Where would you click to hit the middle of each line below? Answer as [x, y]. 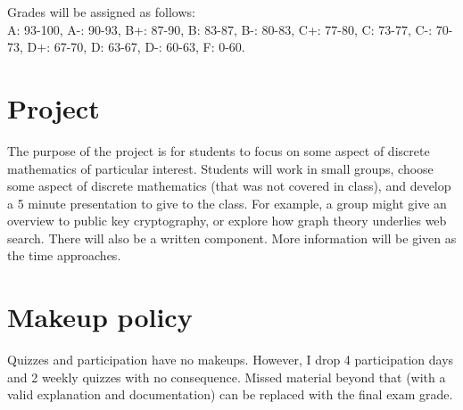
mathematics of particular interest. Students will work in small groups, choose [220, 168]
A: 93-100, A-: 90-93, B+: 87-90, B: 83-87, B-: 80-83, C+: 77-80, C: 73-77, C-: [220, 29]
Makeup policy [100, 317]
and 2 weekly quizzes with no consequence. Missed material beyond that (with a [227, 377]
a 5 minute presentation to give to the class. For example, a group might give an [227, 203]
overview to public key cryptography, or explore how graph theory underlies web [227, 221]
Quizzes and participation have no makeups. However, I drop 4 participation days [231, 360]
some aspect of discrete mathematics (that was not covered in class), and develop [229, 186]
